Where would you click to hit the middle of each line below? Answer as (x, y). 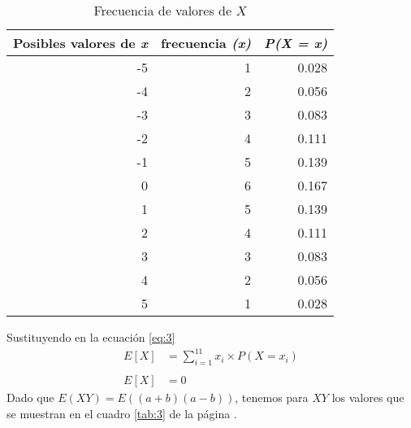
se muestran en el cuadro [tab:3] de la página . (122, 413)
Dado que (30, 397)
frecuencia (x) (206, 43)
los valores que (368, 397)
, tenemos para (272, 397)
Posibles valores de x (80, 43)
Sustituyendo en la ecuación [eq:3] (91, 337)
